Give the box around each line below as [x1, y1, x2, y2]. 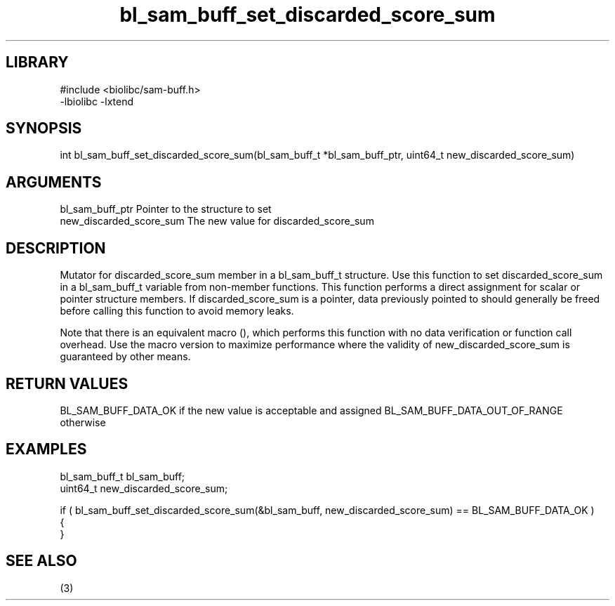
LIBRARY [6, 53, 69, 72]
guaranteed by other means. [60, 350, 191, 363]
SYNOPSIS [6, 119, 82, 138]
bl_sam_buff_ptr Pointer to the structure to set [60, 203, 272, 216]
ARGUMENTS [6, 173, 102, 191]
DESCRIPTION [6, 239, 106, 257]
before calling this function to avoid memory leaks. [60, 305, 294, 317]
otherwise [60, 416, 106, 428]
